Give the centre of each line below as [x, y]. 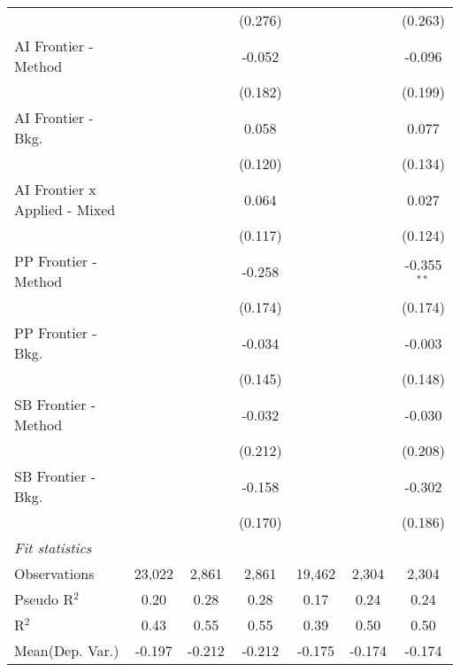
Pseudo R [44, 599]
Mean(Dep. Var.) [67, 650]
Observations [54, 573]
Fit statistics [53, 548]
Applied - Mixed [65, 209]
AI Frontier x [55, 189]
